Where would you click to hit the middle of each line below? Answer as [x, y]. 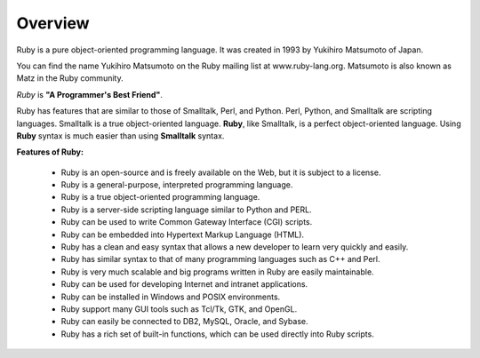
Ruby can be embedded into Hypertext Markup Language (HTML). [183, 235]
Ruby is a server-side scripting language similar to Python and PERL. [186, 210]
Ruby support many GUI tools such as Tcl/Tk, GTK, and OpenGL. [179, 309]
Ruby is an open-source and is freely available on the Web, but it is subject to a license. [221, 172]
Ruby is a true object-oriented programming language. [160, 197]
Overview [53, 23]
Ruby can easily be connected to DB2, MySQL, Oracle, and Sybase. [184, 322]
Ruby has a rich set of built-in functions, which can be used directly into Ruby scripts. [218, 334]
